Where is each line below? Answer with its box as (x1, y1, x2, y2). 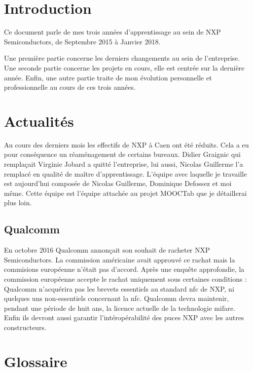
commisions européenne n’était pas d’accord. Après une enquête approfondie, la (4, 264, 245, 274)
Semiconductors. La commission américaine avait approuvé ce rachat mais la (4, 254, 235, 264)
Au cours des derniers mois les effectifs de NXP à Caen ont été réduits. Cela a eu (4, 139, 249, 149)
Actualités (4, 111, 74, 131)
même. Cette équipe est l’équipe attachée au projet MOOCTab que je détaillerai (4, 187, 247, 198)
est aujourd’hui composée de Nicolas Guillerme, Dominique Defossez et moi (4, 178, 232, 188)
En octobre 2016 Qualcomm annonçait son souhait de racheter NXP (4, 245, 210, 255)
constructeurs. (4, 322, 46, 332)
